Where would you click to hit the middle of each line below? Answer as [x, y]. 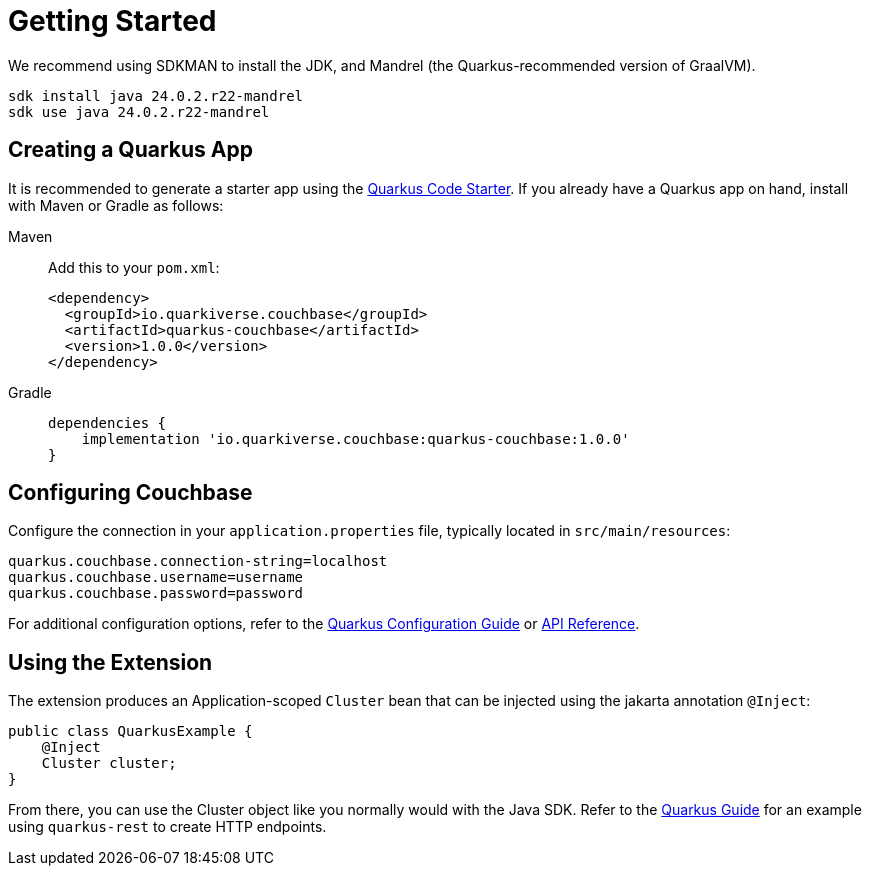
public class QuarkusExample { [130, 731]
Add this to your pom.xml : [134, 267]
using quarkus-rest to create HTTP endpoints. [167, 827]
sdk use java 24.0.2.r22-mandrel [139, 111]
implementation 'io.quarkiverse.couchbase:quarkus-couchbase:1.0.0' [355, 438]
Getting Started [112, 21]
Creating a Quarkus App [130, 150]
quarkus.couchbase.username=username [156, 577]
